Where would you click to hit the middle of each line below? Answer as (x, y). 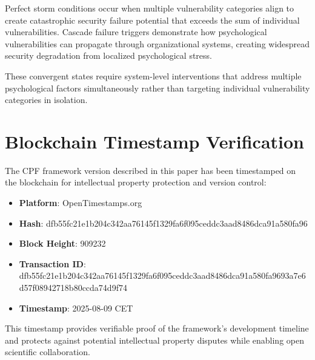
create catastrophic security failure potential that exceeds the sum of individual (152, 20)
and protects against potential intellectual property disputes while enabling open (154, 340)
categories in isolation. (46, 100)
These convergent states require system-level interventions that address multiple (153, 75)
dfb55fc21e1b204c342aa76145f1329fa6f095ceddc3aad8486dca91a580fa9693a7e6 (162, 275)
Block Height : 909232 (62, 243)
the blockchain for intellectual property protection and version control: (136, 182)
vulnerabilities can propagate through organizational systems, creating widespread (157, 43)
